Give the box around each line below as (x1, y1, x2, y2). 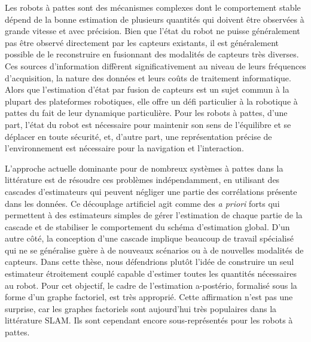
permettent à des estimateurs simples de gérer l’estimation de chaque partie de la (5, 209, 303, 221)
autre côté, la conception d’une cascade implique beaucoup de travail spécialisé (5, 232, 294, 245)
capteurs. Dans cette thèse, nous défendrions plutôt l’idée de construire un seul (5, 255, 294, 268)
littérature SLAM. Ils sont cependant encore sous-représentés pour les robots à (5, 314, 293, 326)
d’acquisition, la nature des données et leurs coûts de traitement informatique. (5, 71, 291, 84)
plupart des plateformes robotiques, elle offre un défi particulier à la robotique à (5, 94, 298, 107)
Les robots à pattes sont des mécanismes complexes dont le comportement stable (5, 1, 301, 13)
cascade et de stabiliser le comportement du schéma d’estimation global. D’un (5, 220, 290, 233)
